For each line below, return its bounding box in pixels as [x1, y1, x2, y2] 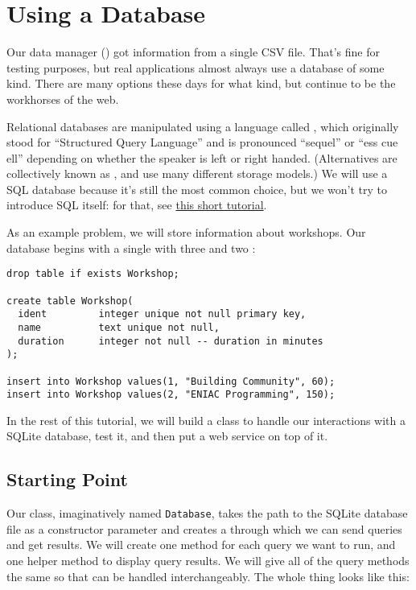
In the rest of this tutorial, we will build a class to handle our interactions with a [6, 411, 406, 428]
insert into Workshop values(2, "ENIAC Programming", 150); [6, 389, 336, 401]
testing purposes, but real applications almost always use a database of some [6, 59, 385, 76]
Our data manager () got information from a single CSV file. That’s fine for [6, 43, 380, 60]
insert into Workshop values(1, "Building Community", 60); [6, 375, 336, 387]
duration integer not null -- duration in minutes [18, 335, 323, 347]
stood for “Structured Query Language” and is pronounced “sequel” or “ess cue [6, 134, 398, 151]
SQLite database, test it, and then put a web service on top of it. [6, 427, 328, 444]
